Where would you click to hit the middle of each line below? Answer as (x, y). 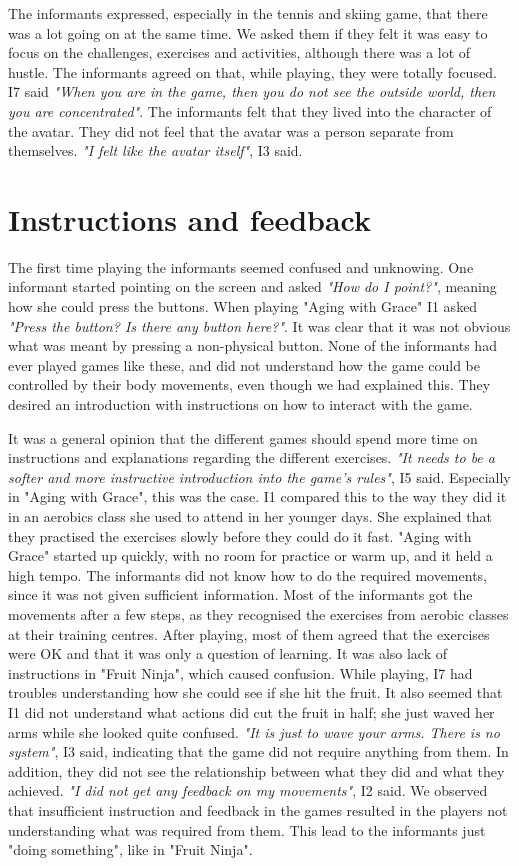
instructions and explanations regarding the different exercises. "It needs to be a (251, 457)
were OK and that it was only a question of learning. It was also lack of (228, 653)
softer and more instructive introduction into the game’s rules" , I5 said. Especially (259, 476)
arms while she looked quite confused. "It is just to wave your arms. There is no (254, 731)
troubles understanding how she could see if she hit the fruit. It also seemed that (255, 692)
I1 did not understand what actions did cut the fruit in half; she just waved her (251, 711)
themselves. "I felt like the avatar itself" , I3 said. (155, 150)
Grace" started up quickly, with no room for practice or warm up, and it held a (250, 555)
